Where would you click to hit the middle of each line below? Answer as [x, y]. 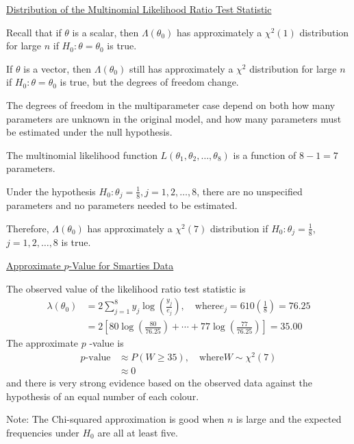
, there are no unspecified [250, 191]
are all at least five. [138, 432]
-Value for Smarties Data [121, 266]
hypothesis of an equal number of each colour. [103, 396]
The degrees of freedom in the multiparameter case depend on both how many [171, 104]
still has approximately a [181, 68]
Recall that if [34, 32]
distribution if [239, 228]
